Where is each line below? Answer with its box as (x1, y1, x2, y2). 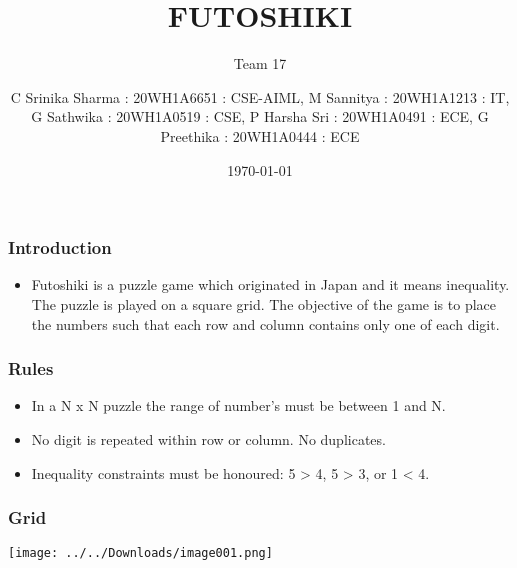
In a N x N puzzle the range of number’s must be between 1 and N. (31, 395, 446, 416)
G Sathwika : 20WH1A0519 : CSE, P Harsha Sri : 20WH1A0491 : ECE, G (31, 106, 489, 127)
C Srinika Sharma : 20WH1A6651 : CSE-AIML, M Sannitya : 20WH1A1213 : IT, (10, 86, 510, 107)
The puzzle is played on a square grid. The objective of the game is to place (31, 293, 496, 314)
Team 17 (233, 53, 287, 74)
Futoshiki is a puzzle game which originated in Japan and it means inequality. (31, 274, 510, 295)
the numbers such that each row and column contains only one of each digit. (31, 313, 500, 334)
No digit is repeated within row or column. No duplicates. (31, 428, 386, 449)
